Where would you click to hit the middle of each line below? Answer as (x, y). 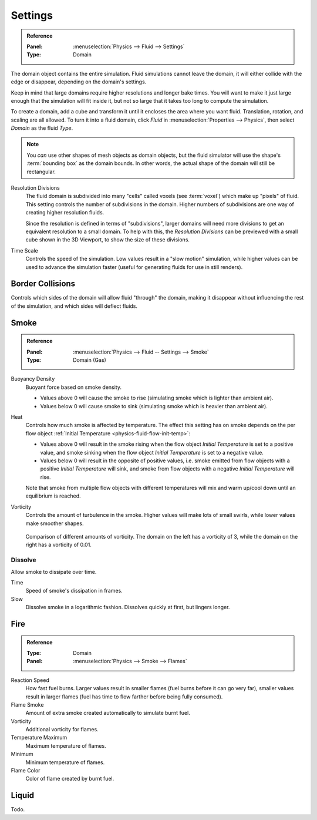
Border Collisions (43, 284)
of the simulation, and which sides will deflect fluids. (74, 306)
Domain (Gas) (90, 360)
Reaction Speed (30, 680)
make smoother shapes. (55, 523)
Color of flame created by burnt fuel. (70, 779)
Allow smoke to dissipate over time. (54, 572)
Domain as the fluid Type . (42, 128)
